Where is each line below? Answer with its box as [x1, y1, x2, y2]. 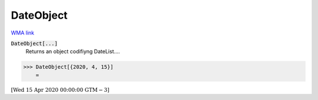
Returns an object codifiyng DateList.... [25, 48, 120, 55]
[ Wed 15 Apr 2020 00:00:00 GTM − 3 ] [11, 87, 110, 93]
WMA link [11, 29, 35, 36]
